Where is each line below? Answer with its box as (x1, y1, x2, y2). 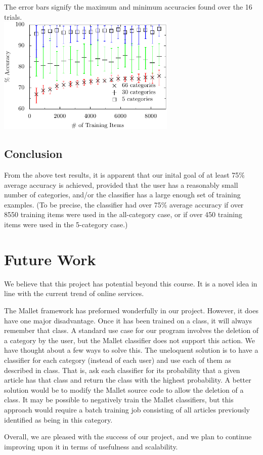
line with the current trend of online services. (4, 288, 144, 299)
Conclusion (4, 146, 63, 161)
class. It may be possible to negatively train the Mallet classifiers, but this (4, 394, 234, 405)
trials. (4, 11, 22, 22)
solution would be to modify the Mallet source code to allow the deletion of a (4, 384, 244, 395)
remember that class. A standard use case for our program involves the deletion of (4, 325, 259, 336)
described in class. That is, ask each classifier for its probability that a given (4, 364, 240, 375)
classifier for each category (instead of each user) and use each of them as (4, 354, 231, 365)
